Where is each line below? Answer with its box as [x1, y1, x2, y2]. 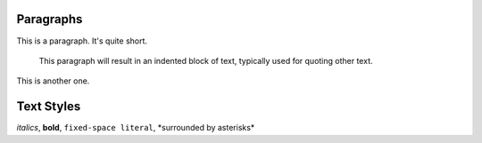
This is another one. [16, 75, 90, 86]
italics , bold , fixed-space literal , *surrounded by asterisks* [16, 123, 255, 133]
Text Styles [16, 99, 81, 115]
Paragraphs [16, 12, 83, 27]
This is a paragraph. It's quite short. [16, 36, 147, 46]
